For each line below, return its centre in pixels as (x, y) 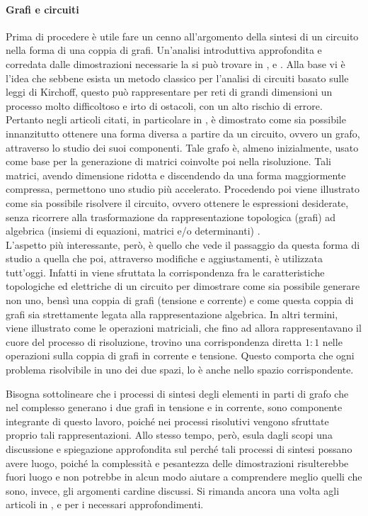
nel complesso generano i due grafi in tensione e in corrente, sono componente (174, 407)
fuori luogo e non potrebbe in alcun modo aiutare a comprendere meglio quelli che (184, 477)
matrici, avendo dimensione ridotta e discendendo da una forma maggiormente (176, 175)
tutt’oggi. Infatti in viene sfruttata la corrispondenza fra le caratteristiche (165, 272)
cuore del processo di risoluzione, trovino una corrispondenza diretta (154, 341)
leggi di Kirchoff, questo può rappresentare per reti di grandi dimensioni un (169, 92)
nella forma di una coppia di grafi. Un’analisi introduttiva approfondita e (164, 50)
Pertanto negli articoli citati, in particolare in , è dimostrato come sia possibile (176, 119)
